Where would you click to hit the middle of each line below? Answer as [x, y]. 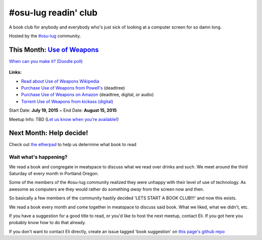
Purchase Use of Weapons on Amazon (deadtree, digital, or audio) [87, 95]
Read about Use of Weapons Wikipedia [60, 81]
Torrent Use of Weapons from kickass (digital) [67, 101]
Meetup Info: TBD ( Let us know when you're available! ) [64, 119]
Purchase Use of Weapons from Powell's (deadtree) [73, 88]
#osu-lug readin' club [53, 13]
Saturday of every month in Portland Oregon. [54, 174]
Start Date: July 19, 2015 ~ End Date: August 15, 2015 [63, 110]
